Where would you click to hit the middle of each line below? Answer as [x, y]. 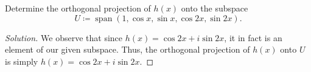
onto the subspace [215, 8]
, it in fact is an [253, 37]
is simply [22, 61]
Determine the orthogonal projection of [78, 8]
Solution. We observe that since [64, 37]
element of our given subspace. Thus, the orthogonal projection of [128, 49]
